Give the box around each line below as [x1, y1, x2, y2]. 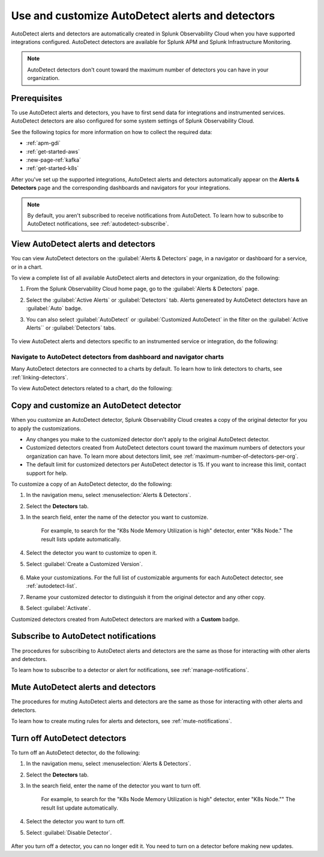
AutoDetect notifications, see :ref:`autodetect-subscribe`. [27, 220, 169, 228]
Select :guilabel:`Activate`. [26, 605, 91, 612]
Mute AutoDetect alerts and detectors [11, 682, 156, 692]
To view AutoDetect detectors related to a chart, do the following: [11, 385, 173, 392]
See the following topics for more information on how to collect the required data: [11, 128, 212, 135]
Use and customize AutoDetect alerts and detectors [11, 9, 275, 22]
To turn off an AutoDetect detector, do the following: [11, 749, 140, 756]
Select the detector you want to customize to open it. [26, 549, 157, 557]
